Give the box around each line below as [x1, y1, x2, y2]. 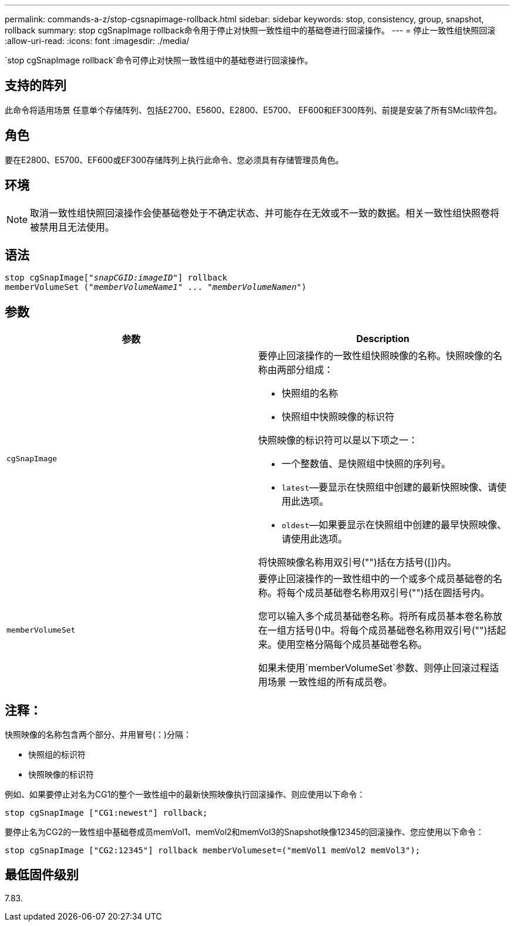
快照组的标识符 [28, 749, 86, 760]
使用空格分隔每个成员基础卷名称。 [277, 638, 428, 651]
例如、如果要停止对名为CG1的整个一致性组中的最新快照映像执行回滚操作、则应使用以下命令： [5, 789, 366, 800]
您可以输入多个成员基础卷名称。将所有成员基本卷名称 [258, 610, 493, 623]
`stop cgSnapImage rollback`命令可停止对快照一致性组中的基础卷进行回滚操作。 [5, 55, 313, 65]
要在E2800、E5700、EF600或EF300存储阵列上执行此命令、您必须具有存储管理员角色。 [5, 154, 344, 165]
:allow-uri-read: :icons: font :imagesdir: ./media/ [5, 36, 190, 46]
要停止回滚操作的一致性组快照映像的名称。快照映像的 [258, 350, 493, 362]
